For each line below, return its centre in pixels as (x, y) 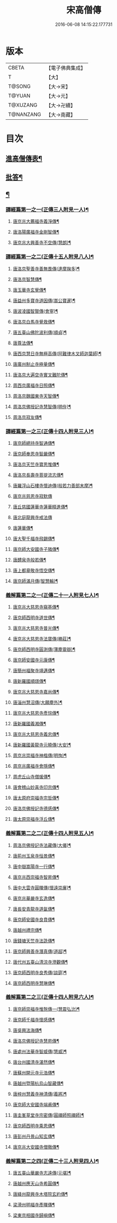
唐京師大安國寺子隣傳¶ (36, 549)
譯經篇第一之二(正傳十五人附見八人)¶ (50, 257)
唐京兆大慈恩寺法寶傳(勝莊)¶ (42, 639)
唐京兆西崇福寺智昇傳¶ (36, 877)
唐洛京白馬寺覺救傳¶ (34, 321)
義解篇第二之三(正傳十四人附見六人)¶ (50, 997)
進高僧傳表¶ (24, 158)
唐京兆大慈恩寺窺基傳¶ (36, 607)
